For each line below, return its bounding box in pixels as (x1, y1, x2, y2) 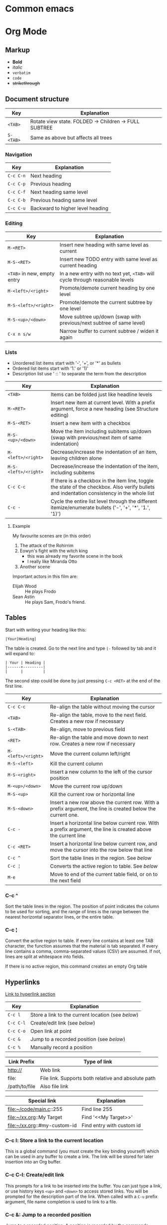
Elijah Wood (12, 583, 37, 589)
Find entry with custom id (82, 1122, 141, 1129)
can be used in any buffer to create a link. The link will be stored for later (5, 1154, 154, 1160)
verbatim (12, 70, 31, 75)
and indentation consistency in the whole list (50, 489, 155, 496)
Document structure (5, 94, 70, 103)
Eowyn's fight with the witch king (19, 548, 88, 554)
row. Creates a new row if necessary (50, 740, 136, 747)
